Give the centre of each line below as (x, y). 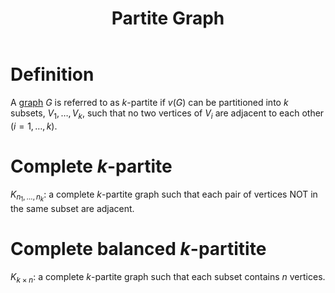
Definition (52, 74)
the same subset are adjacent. (72, 208)
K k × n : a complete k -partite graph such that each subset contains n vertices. (168, 277)
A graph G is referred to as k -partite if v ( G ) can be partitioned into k (149, 102)
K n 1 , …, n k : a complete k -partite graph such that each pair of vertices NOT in (164, 196)
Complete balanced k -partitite (138, 248)
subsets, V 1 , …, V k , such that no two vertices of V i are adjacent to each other (167, 114)
